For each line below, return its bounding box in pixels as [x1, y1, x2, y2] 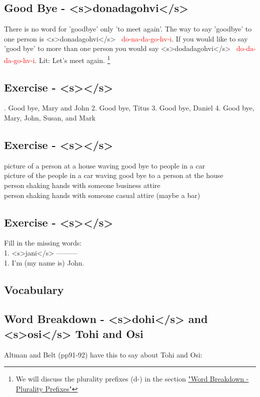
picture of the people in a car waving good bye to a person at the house [4, 170, 223, 180]
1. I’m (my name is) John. [4, 257, 84, 267]
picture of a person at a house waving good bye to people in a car [4, 160, 205, 170]
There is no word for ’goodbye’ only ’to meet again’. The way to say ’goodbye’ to [4, 23, 252, 34]
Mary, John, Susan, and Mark [4, 112, 95, 123]
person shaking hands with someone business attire [4, 180, 160, 190]
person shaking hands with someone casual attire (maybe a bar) [4, 189, 200, 200]
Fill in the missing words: [4, 237, 82, 248]
